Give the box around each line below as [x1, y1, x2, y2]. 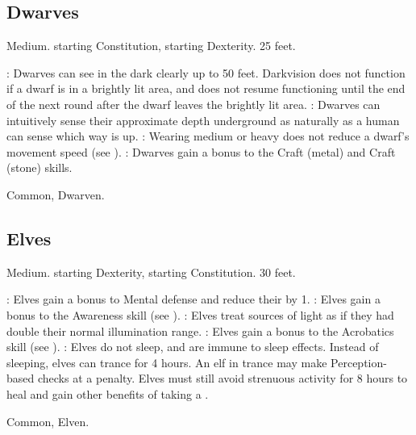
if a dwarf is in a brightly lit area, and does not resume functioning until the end [6, 80, 406, 97]
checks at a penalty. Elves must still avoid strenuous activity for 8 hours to [37, 370, 408, 387]
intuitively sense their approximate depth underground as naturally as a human [6, 111, 400, 128]
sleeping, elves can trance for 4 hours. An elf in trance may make [6, 353, 327, 370]
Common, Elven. [6, 412, 89, 429]
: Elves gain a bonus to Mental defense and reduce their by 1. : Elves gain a [6, 291, 381, 307]
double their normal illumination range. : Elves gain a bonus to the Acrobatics [6, 322, 394, 339]
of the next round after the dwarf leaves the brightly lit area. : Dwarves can [6, 95, 381, 112]
